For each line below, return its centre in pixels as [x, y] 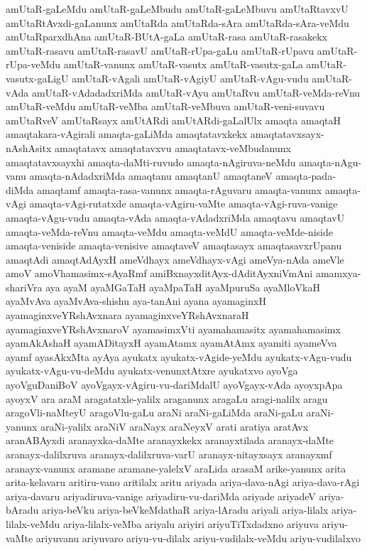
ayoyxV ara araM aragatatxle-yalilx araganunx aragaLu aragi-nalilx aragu [167, 398]
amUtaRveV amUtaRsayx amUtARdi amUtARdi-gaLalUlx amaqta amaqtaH [173, 120]
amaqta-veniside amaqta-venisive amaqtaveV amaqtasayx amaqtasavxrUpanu [174, 246]
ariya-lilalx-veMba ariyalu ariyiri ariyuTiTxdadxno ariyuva [191, 523]
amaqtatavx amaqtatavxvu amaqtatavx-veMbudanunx [172, 147]
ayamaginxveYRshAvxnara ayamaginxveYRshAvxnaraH [127, 315]
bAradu [22, 510]
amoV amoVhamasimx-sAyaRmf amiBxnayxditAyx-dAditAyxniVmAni [159, 273]
